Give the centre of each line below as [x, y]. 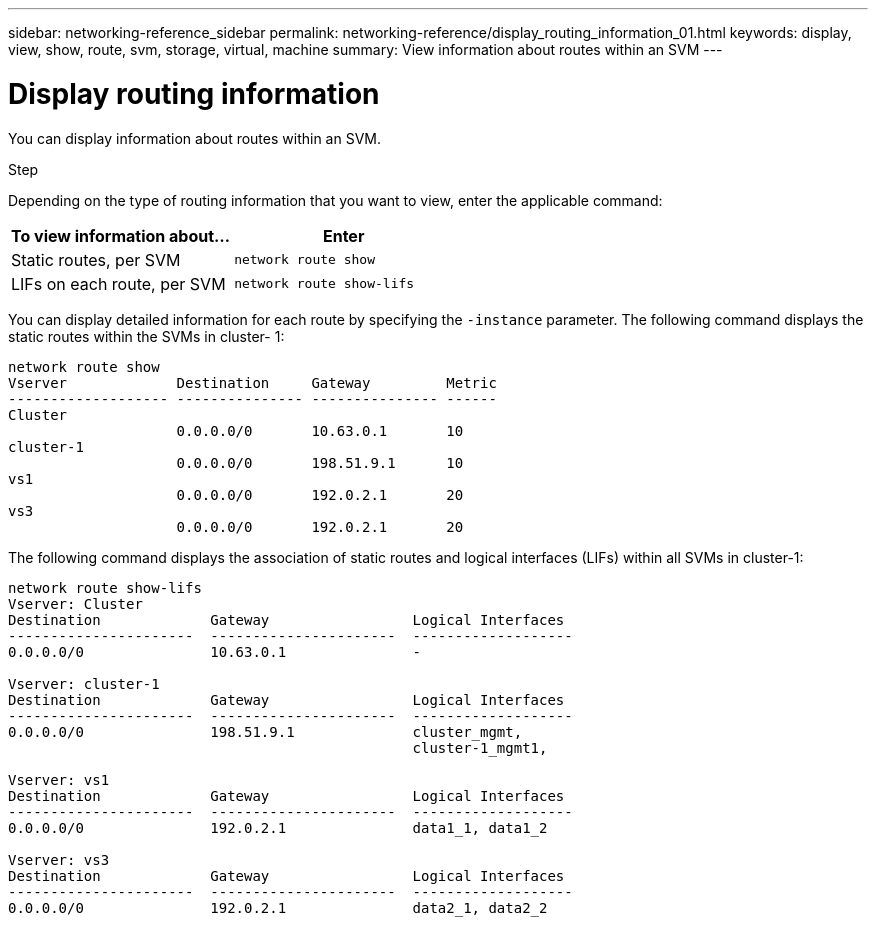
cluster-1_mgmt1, [480, 747]
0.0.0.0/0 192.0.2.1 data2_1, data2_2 [278, 907]
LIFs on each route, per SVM [118, 283]
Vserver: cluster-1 [84, 683]
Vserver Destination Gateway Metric [252, 382]
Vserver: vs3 [59, 859]
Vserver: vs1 [59, 779]
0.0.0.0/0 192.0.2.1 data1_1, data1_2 [278, 827]
